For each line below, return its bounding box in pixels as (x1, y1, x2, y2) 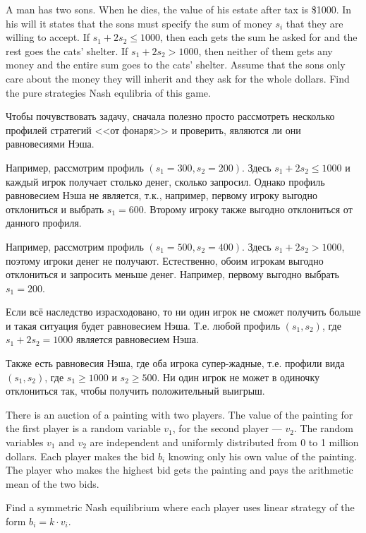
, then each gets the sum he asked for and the (159, 30, 358, 44)
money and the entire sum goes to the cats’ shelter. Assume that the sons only (6, 57, 346, 72)
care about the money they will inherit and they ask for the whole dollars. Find (6, 71, 350, 85)
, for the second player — (172, 421, 282, 436)
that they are (286, 16, 343, 30)
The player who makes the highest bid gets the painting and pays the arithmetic (6, 462, 353, 477)
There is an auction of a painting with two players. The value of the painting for (6, 407, 353, 421)
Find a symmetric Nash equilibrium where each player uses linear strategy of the (6, 500, 355, 515)
